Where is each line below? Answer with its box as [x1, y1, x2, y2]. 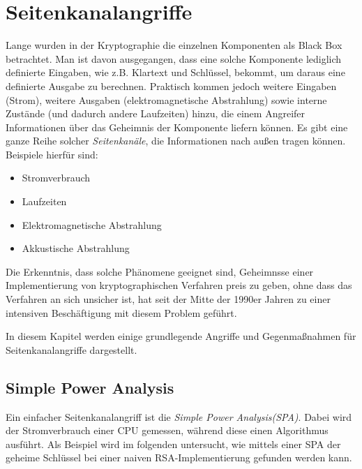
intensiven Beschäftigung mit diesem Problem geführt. [6, 305, 237, 320]
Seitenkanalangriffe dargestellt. [6, 342, 137, 357]
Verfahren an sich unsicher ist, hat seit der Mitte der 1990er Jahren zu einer [6, 292, 331, 306]
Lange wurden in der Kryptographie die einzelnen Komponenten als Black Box [6, 38, 342, 52]
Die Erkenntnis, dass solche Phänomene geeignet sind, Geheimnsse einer [6, 264, 314, 278]
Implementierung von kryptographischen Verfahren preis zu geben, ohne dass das [6, 278, 352, 292]
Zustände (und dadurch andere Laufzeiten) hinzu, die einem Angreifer [6, 106, 306, 121]
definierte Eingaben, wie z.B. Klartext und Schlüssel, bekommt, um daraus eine [6, 65, 345, 80]
